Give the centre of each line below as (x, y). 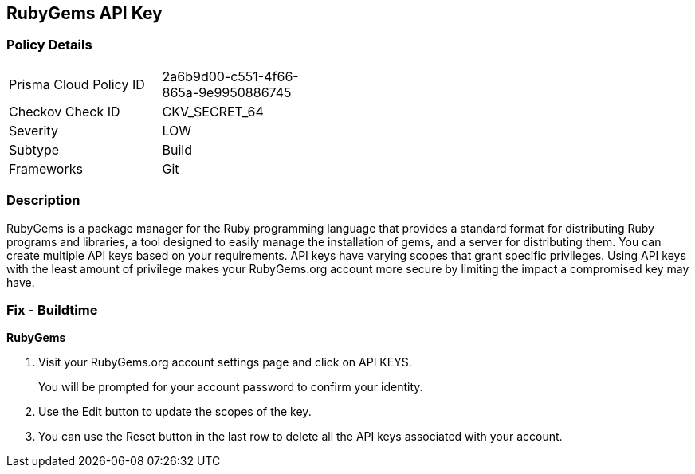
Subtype (34, 149)
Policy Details (49, 45)
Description (43, 200)
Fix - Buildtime (52, 309)
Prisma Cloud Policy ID (77, 84)
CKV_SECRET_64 (213, 111)
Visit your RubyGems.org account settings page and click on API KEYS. (225, 362)
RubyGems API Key (84, 13)
